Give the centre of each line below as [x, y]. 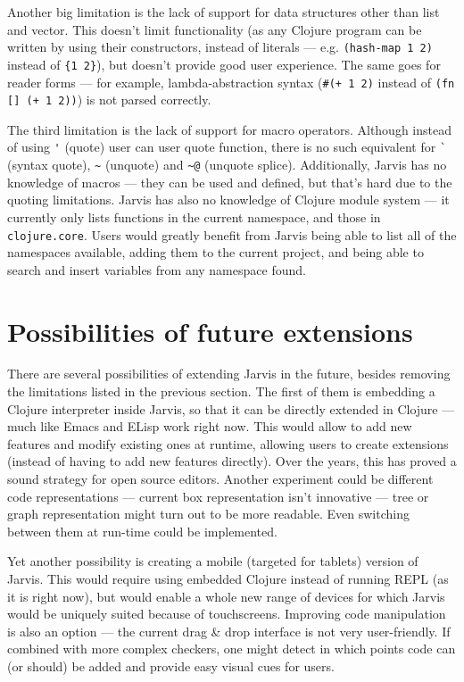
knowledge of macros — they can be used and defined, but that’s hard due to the [230, 182]
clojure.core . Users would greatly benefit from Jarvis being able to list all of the [232, 234]
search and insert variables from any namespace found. [157, 269]
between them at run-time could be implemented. [142, 531]
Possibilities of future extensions [210, 331]
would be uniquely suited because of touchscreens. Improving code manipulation [227, 614]
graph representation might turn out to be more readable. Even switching [208, 514]
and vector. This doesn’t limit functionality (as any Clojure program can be [215, 29]
